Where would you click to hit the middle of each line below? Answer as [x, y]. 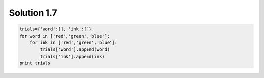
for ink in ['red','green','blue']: [73, 42]
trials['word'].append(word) [75, 49]
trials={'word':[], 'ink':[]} [55, 29]
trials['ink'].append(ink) [72, 56]
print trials [35, 63]
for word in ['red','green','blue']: [65, 36]
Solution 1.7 [33, 13]
